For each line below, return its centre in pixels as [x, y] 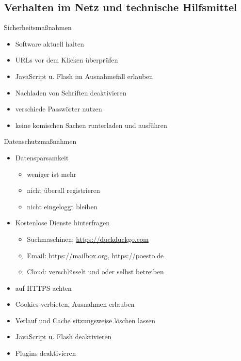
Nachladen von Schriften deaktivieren [71, 92]
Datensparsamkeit [42, 157]
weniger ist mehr [52, 174]
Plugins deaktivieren [46, 353]
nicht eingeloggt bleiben [62, 206]
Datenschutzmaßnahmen [40, 141]
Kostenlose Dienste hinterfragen [62, 223]
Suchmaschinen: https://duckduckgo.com [88, 239]
